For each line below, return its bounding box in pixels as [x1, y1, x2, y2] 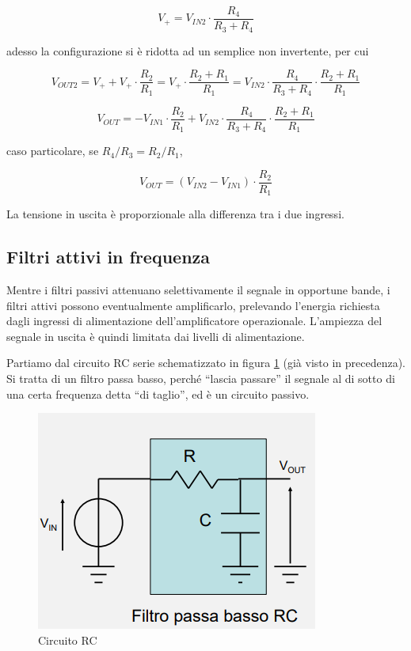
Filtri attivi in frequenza [6, 244, 211, 269]
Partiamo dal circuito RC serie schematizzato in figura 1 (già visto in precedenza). [6, 354, 406, 371]
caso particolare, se [6, 142, 99, 159]
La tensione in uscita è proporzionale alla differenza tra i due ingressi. [6, 206, 344, 222]
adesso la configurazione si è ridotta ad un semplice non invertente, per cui [6, 42, 369, 59]
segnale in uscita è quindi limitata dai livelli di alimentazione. [6, 327, 305, 344]
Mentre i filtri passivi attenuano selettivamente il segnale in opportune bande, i [6, 282, 390, 298]
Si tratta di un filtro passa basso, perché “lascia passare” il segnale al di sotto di [6, 370, 395, 387]
